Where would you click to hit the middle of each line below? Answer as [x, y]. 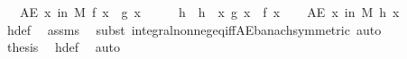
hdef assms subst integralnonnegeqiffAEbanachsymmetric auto [194, 29]
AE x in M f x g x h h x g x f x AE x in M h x [209, 12]
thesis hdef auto [63, 47]
